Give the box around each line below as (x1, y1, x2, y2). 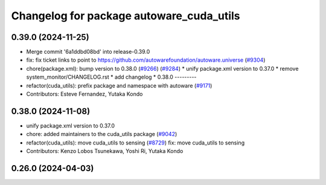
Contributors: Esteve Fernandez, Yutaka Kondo (26, 91, 143, 98)
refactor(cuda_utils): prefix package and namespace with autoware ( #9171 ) (26, 82, 213, 89)
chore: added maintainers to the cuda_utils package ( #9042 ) (26, 131, 177, 138)
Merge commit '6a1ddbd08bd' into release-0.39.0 (26, 48, 150, 56)
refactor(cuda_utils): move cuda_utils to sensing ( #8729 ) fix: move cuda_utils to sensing (26, 139, 245, 146)
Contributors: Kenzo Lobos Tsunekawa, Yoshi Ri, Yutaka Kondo (26, 148, 184, 155)
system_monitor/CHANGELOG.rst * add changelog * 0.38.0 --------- (26, 73, 197, 81)
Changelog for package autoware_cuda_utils (11, 9, 241, 22)
